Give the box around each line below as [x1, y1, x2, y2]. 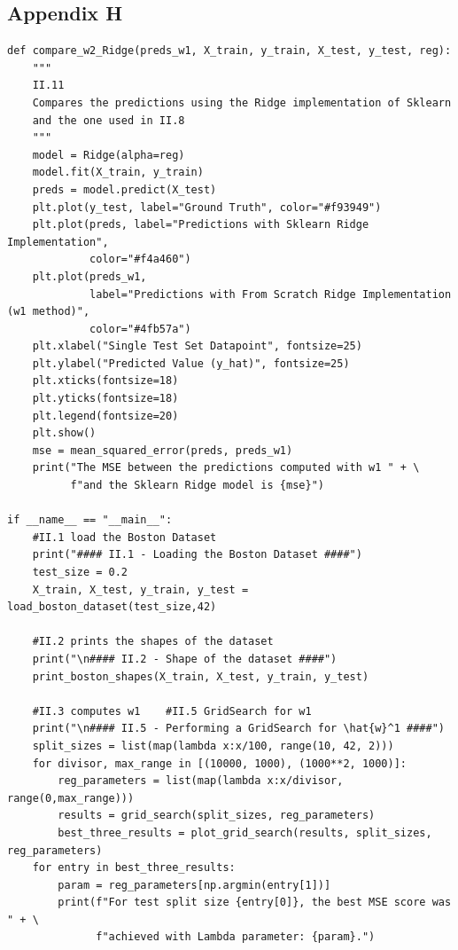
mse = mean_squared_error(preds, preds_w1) [32, 444, 293, 457]
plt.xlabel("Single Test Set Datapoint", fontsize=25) [32, 340, 362, 353]
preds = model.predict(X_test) [32, 183, 217, 196]
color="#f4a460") [89, 253, 191, 266]
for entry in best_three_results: [32, 861, 236, 875]
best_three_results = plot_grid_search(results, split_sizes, [58, 826, 432, 839]
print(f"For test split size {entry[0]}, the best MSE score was [58, 896, 452, 909]
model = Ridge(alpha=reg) [32, 148, 185, 161]
